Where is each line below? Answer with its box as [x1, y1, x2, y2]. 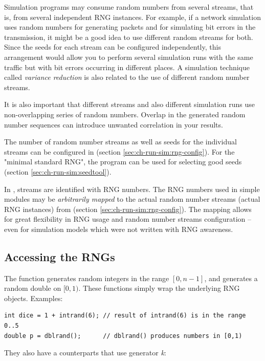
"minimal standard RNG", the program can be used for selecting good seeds [4, 156, 242, 167]
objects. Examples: [4, 292, 63, 303]
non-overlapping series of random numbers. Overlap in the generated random [4, 109, 246, 119]
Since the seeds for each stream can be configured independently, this [4, 41, 221, 52]
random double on [4, 283, 61, 293]
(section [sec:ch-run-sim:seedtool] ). [4, 166, 112, 177]
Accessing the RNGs [4, 248, 115, 264]
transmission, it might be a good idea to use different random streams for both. [4, 31, 253, 42]
